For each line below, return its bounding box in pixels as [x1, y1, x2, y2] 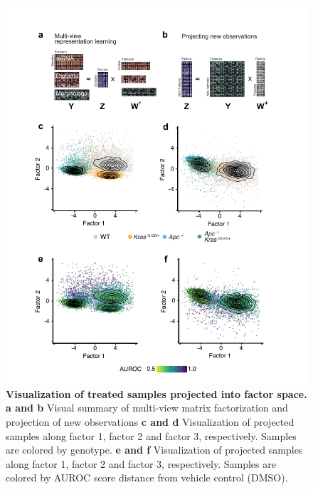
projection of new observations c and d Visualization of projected [6, 414, 295, 429]
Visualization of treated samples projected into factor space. [6, 386, 307, 401]
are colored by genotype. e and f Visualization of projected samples [6, 442, 303, 457]
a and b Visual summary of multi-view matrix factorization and [6, 400, 288, 415]
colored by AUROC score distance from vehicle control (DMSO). [6, 470, 288, 485]
